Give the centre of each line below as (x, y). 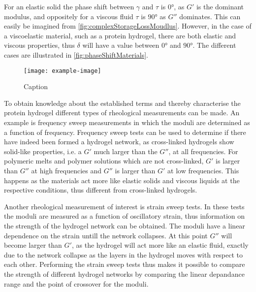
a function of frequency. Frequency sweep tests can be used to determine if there (125, 132)
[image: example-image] (63, 71)
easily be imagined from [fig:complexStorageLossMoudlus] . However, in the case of (128, 26)
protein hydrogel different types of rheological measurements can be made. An (122, 113)
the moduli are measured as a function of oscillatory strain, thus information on (125, 216)
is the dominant (220, 6)
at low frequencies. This (203, 170)
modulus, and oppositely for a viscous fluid (69, 16)
